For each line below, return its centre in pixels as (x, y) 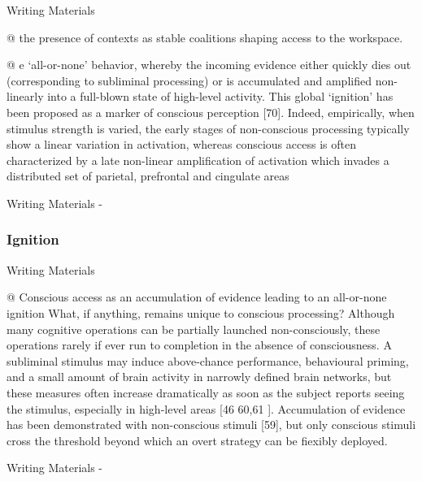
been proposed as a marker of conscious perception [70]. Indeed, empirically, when (211, 112)
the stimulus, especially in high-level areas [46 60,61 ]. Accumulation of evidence (206, 408)
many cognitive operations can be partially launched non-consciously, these (194, 329)
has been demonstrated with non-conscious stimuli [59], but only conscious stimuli (211, 425)
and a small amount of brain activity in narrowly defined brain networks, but (199, 377)
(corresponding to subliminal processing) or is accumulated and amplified (189, 80)
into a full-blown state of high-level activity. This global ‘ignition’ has (220, 96)
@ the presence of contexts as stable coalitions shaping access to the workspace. (205, 37)
